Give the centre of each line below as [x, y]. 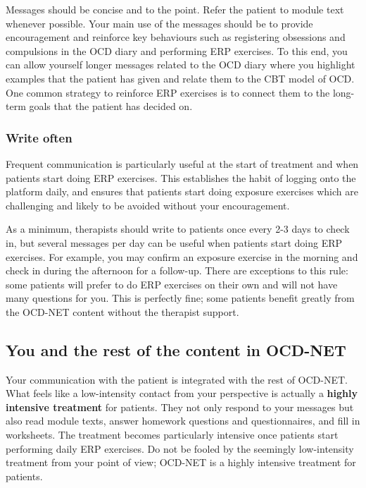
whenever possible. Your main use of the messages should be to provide [159, 23]
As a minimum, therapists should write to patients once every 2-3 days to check [178, 229]
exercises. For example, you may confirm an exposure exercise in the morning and [182, 256]
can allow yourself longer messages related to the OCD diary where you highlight [181, 65]
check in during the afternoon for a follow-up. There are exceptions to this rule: [177, 270]
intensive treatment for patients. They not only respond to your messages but [180, 407]
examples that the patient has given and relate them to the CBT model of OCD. [180, 78]
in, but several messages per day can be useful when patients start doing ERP [174, 242]
